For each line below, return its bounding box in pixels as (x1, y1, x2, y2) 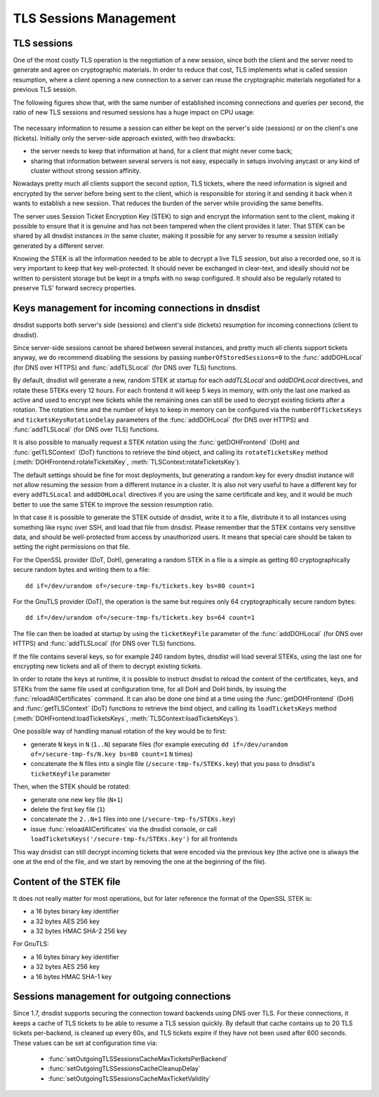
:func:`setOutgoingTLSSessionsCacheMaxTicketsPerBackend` (48, 1055, 228, 1063)
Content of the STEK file (13, 876, 121, 888)
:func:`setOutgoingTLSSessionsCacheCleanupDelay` (48, 1065, 201, 1073)
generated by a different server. (13, 241, 105, 249)
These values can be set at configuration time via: (13, 1039, 158, 1047)
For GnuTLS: (13, 940, 49, 948)
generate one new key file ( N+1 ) (30, 795, 123, 804)
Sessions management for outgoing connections (13, 991, 232, 1003)
